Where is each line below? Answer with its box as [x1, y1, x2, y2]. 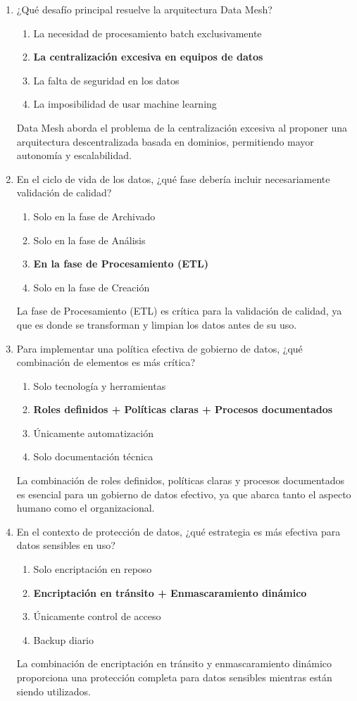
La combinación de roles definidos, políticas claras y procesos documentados [16, 473, 344, 488]
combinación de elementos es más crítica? [16, 355, 196, 370]
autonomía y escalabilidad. [16, 148, 132, 163]
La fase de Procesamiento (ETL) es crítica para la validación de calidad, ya [16, 303, 342, 318]
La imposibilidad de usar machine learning [33, 96, 217, 111]
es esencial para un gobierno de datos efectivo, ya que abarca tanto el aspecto [16, 486, 351, 501]
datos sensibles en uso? [16, 538, 115, 552]
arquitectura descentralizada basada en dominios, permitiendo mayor [16, 134, 314, 149]
